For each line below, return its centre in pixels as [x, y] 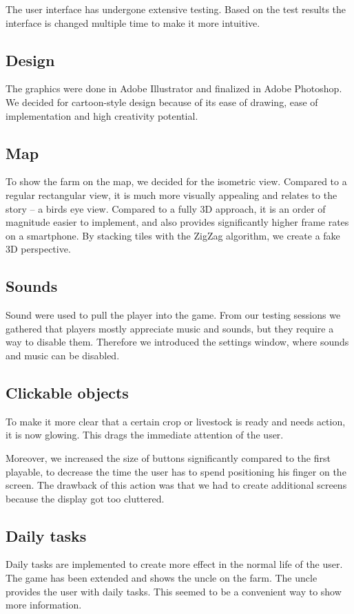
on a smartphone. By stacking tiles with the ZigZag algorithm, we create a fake [173, 235]
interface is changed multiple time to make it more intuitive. [133, 22]
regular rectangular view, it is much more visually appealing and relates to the [171, 194]
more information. [44, 605]
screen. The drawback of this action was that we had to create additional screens [176, 485]
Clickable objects [67, 392]
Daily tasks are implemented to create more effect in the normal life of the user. [174, 564]
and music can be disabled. [63, 355]
